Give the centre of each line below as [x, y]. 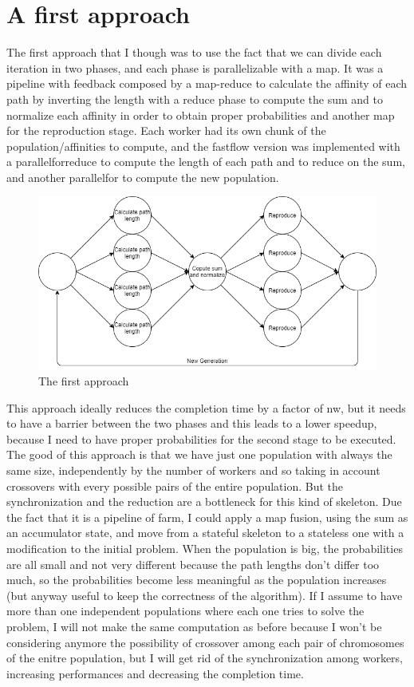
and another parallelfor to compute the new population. [143, 177]
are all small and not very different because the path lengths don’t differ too [193, 564]
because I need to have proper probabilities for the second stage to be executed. [201, 438]
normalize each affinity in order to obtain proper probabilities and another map [201, 114]
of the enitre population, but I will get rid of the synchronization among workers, [205, 658]
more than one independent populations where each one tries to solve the [185, 611]
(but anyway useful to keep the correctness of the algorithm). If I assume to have [205, 595]
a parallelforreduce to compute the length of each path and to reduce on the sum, [206, 162]
